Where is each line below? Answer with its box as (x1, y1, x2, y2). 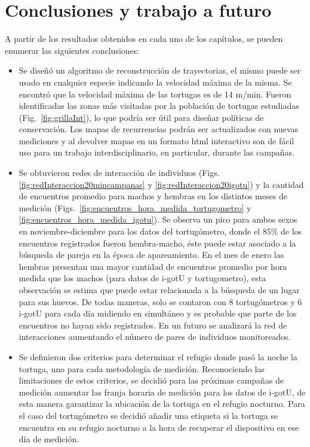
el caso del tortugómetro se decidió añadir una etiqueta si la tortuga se (19, 409, 278, 421)
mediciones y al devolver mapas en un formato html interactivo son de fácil (19, 134, 294, 147)
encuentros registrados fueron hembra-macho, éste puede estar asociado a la (19, 236, 296, 249)
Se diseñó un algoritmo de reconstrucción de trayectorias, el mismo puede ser (19, 64, 301, 77)
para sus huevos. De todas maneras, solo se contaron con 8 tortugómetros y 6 (19, 295, 302, 308)
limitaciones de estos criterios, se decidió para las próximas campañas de (19, 374, 284, 387)
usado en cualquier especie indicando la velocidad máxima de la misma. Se (19, 75, 292, 88)
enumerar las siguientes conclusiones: (5, 44, 140, 56)
